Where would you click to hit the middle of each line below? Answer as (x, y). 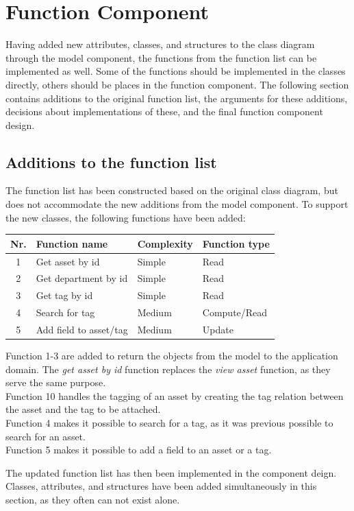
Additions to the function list (111, 162)
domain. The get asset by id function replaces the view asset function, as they (168, 369)
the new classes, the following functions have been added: (126, 217)
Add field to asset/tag (82, 329)
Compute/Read (235, 312)
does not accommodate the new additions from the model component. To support (177, 204)
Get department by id (82, 278)
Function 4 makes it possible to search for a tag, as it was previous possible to (169, 423)
